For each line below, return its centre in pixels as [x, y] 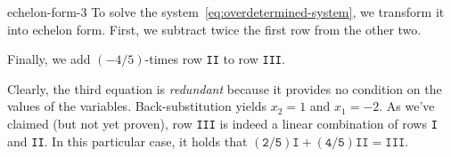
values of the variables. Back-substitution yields [137, 106]
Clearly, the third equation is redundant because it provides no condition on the [225, 88]
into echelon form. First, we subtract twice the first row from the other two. [214, 29]
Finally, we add [49, 59]
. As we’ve [407, 106]
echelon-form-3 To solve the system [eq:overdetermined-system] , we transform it [226, 12]
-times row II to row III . [215, 59]
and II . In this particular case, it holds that [127, 141]
